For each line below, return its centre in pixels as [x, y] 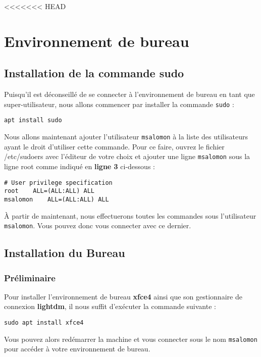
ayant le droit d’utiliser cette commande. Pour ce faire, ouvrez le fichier [114, 146]
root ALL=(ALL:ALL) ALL [49, 191]
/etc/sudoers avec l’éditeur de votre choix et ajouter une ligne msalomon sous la [127, 156]
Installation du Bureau [65, 253]
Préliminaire [30, 277]
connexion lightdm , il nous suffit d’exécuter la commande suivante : [110, 306]
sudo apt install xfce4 [44, 322]
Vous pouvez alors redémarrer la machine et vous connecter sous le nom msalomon [131, 339]
